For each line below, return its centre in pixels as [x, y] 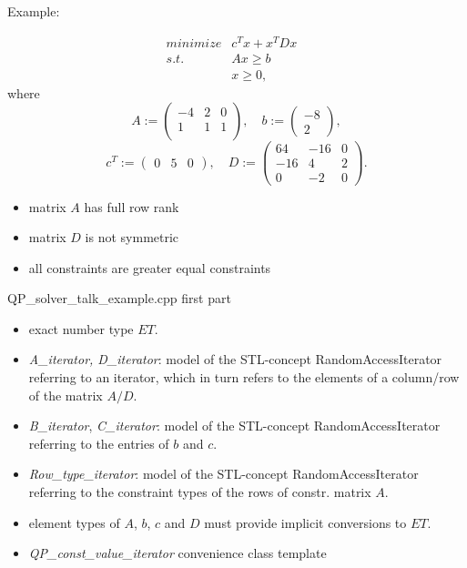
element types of [74, 522]
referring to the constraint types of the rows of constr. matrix [200, 492]
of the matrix [66, 395]
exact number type [81, 328]
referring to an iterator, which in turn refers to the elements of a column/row [244, 377]
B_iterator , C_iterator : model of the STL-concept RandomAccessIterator [234, 426]
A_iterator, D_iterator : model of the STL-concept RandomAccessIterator [235, 359]
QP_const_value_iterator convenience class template [178, 553]
